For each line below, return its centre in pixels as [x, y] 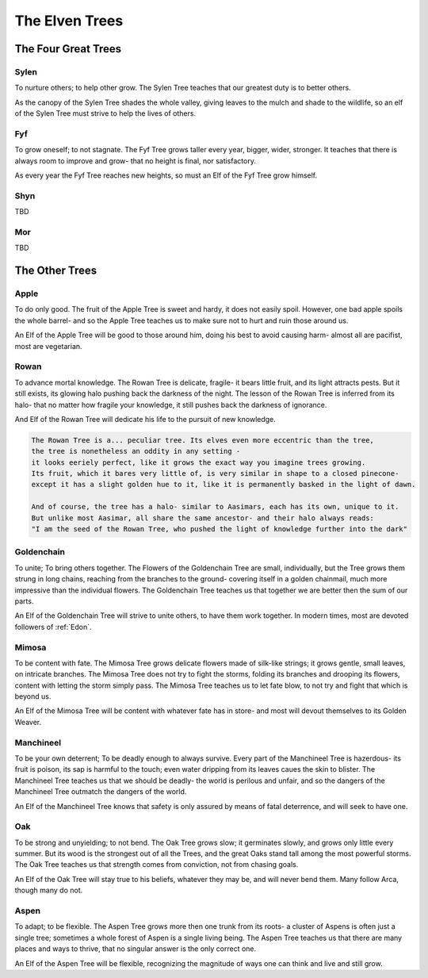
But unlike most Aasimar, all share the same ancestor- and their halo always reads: [203, 518]
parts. [24, 601]
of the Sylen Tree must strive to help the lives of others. [105, 113]
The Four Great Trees [68, 49]
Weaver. [28, 722]
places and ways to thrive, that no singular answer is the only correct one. [136, 949]
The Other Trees [56, 271]
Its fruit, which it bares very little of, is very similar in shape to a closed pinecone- [215, 474]
